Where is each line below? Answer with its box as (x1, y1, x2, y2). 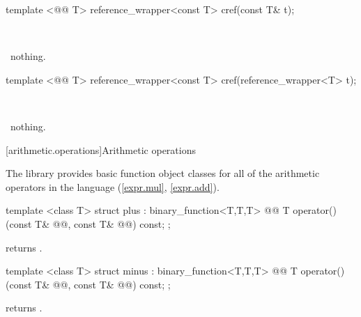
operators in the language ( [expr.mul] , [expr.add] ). (6, 179, 220, 194)
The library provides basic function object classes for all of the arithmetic (6, 166, 320, 180)
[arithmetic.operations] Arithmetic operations (6, 142, 196, 157)
